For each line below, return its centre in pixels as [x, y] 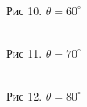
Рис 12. [25, 95]
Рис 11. [25, 53]
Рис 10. [25, 10]
